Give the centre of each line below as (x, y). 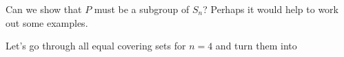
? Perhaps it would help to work (271, 9)
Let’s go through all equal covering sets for (96, 46)
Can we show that (44, 9)
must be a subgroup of (142, 9)
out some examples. (47, 22)
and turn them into (256, 46)
